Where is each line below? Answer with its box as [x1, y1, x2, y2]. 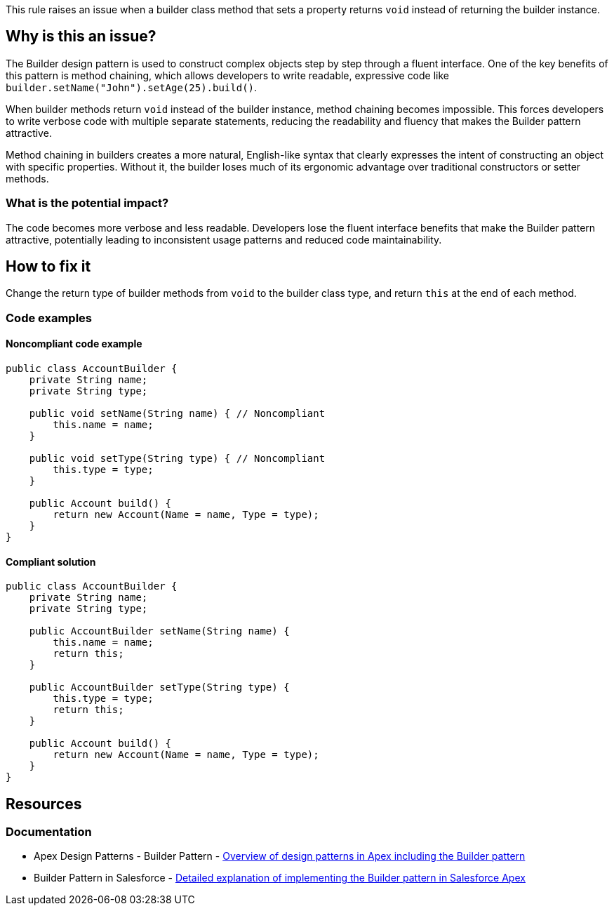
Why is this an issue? [6, 27, 156, 46]
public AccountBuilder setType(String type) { [29, 681, 290, 693]
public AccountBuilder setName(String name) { [29, 625, 290, 637]
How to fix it [6, 258, 91, 276]
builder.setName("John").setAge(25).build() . [6, 81, 258, 93]
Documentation [6, 825, 92, 839]
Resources [6, 794, 82, 813]
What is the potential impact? [6, 196, 169, 211]
